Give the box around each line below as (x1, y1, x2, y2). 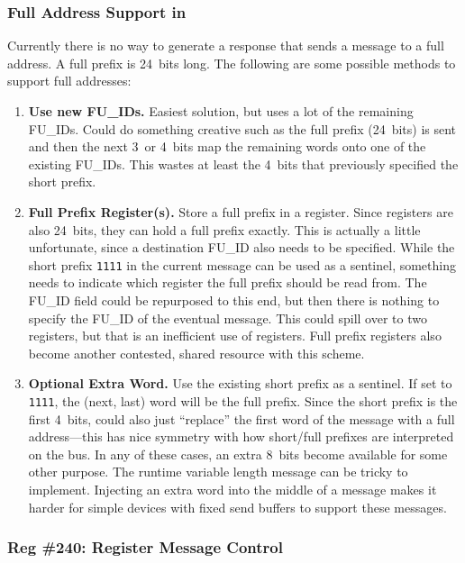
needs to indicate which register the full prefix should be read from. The (28, 273, 427, 292)
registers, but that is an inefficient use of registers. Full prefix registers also (28, 326, 442, 345)
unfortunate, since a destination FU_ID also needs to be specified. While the (28, 238, 455, 257)
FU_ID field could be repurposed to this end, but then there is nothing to (28, 291, 440, 309)
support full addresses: (7, 71, 132, 90)
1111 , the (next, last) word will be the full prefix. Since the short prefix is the (28, 391, 458, 410)
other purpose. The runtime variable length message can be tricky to (28, 462, 408, 481)
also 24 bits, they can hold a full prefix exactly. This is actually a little (28, 220, 421, 239)
